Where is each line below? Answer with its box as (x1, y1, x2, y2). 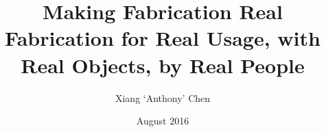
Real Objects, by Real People (21, 51, 305, 79)
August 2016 (136, 114, 189, 128)
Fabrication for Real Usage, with (5, 24, 321, 52)
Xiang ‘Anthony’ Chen (115, 90, 211, 105)
